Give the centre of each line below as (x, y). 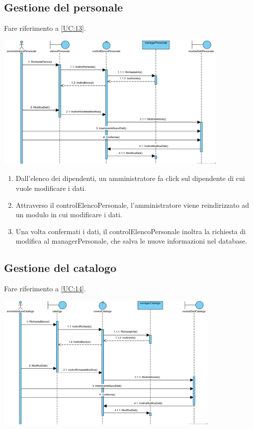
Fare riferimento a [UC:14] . (45, 289)
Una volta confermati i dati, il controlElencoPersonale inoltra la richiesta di (131, 231)
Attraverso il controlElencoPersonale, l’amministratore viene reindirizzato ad (132, 205)
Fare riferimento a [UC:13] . (45, 28)
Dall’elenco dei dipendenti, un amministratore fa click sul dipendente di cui (130, 178)
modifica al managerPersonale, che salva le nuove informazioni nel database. (131, 241)
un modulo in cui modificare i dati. (69, 214)
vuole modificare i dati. (51, 188)
